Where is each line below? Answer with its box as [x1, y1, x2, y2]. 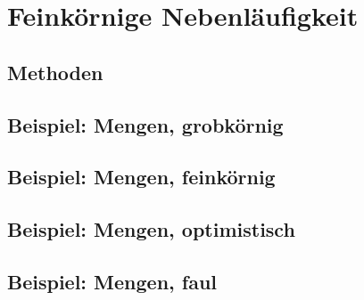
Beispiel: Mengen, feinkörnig [7, 163, 276, 191]
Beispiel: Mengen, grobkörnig [7, 110, 284, 138]
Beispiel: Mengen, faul [7, 267, 218, 295]
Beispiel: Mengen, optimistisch [7, 215, 295, 243]
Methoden [7, 58, 103, 85]
